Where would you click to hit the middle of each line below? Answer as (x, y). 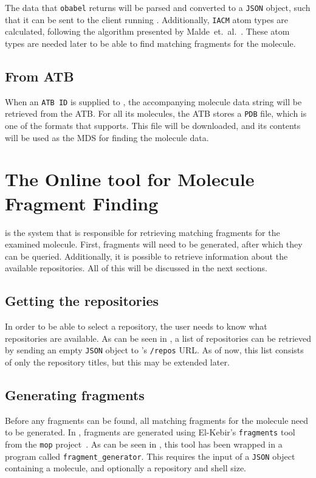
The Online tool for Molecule (130, 179)
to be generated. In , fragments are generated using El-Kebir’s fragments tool (150, 432)
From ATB (39, 76)
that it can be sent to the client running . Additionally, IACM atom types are (147, 19)
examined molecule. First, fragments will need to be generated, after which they (154, 244)
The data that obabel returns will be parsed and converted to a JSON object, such (158, 7)
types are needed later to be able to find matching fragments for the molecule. (150, 43)
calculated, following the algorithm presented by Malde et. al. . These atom (147, 31)
